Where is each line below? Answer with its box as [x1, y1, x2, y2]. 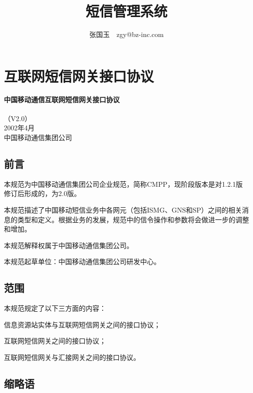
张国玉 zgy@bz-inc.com [89, 29, 164, 39]
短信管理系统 [85, 1, 167, 21]
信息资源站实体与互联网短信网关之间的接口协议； [4, 319, 161, 329]
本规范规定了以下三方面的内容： [4, 303, 106, 313]
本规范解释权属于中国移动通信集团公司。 [4, 240, 133, 250]
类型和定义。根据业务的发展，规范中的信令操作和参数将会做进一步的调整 [17, 214, 249, 224]
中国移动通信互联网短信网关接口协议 [4, 94, 120, 104]
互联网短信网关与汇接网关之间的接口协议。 [4, 352, 140, 362]
